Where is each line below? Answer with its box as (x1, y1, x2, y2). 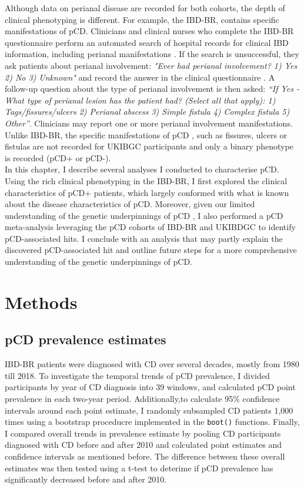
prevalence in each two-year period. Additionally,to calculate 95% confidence (5, 392, 280, 405)
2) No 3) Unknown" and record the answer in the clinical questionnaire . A (5, 71, 275, 83)
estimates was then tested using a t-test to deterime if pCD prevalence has (5, 461, 273, 474)
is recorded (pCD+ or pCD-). (5, 151, 111, 164)
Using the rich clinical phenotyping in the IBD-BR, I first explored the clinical (5, 174, 288, 187)
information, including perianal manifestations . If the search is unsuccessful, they (5, 48, 299, 60)
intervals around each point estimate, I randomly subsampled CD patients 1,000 (5, 404, 293, 416)
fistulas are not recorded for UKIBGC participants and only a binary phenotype (5, 140, 293, 152)
